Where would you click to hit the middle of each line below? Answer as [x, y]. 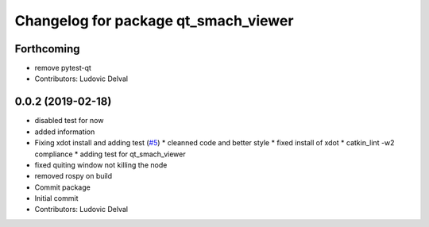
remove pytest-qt [63, 68]
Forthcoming [47, 49]
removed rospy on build [73, 176]
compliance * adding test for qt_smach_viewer [110, 154]
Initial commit [56, 198]
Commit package [62, 187]
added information [65, 132]
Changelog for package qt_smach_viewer [154, 21]
